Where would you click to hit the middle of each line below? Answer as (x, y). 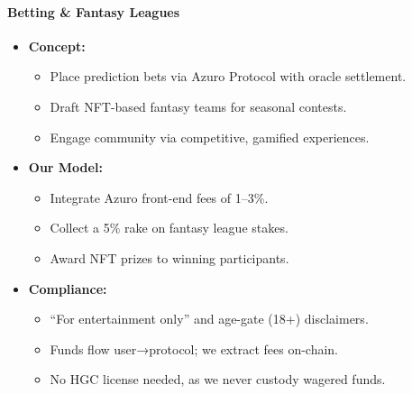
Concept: (57, 46)
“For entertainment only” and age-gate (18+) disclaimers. (209, 319)
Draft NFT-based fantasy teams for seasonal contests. (198, 106)
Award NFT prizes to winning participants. (169, 257)
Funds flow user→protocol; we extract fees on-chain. (194, 348)
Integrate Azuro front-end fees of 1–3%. (159, 197)
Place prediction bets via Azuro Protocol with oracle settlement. (228, 76)
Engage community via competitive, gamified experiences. (210, 137)
